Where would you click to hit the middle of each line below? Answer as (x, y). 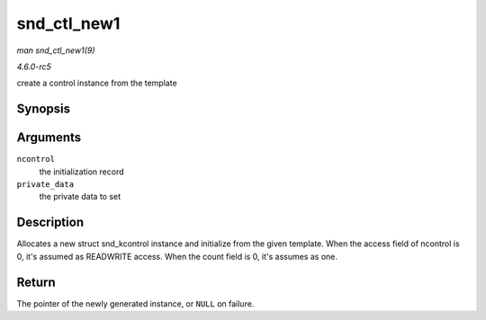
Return (36, 282)
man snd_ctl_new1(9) (56, 50)
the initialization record (81, 172)
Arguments (49, 138)
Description (50, 222)
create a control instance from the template (97, 83)
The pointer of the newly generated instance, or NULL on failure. (135, 303)
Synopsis (44, 109)
